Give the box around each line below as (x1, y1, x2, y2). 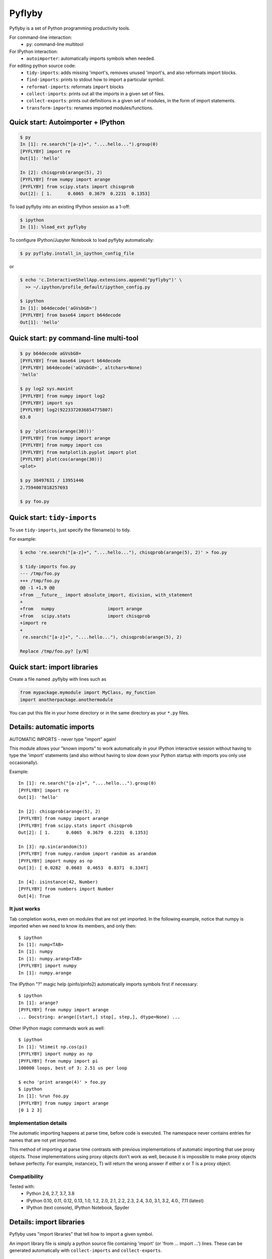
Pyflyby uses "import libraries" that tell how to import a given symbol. (9, 1231, 154, 1237)
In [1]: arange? (18, 1000, 58, 1006)
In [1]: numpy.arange (18, 970, 72, 975)
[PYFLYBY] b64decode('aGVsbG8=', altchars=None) (20, 365, 143, 370)
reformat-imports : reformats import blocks (26, 84, 124, 90)
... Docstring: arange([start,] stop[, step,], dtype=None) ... (18, 1014, 181, 1020)
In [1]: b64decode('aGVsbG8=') (20, 305, 98, 311)
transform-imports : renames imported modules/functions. (26, 105, 154, 111)
